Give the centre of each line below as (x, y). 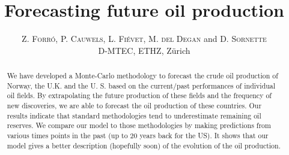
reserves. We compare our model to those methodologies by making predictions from (139, 125)
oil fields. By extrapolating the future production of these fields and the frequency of (139, 95)
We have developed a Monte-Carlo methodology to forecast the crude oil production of (142, 76)
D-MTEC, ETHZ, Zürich (144, 50)
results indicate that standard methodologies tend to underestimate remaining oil (134, 115)
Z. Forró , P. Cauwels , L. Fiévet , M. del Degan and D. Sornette (144, 39)
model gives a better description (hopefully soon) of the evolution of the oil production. (144, 145)
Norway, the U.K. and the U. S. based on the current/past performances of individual (141, 85)
